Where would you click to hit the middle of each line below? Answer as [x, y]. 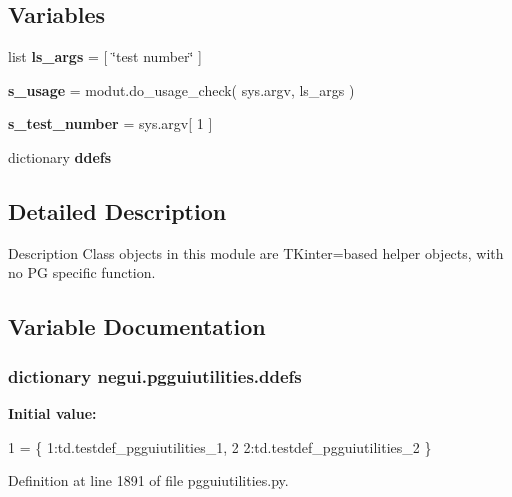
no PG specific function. [82, 272]
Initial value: [52, 412]
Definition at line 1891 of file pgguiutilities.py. [148, 480]
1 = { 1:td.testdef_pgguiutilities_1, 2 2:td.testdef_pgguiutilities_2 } [220, 446]
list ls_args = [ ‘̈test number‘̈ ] [105, 56]
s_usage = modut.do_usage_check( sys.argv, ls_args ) [181, 89]
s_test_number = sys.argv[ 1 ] [110, 123]
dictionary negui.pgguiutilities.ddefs [155, 375]
